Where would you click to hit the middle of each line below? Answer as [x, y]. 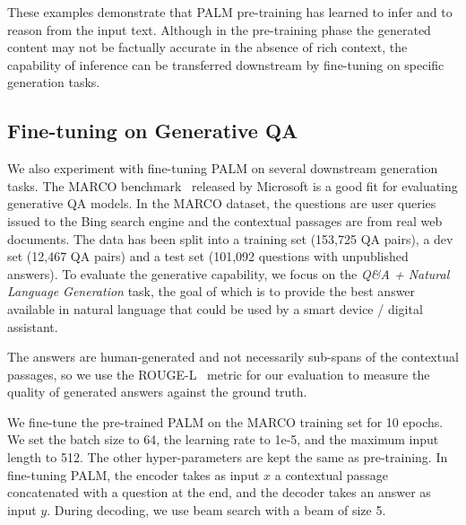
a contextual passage [331, 474]
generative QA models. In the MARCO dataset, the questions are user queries [222, 203]
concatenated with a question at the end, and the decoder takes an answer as [219, 492]
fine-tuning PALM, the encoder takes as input [134, 474]
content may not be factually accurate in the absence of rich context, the [207, 47]
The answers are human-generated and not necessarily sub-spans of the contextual [233, 357]
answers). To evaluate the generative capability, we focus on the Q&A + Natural [229, 273]
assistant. [33, 326]
